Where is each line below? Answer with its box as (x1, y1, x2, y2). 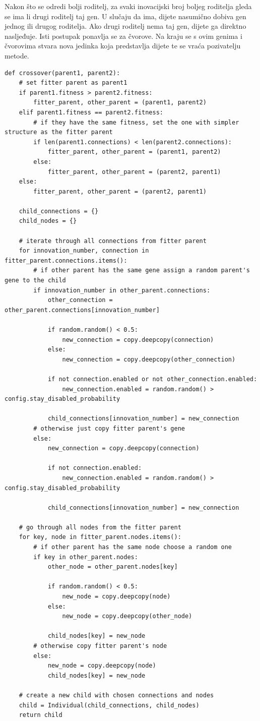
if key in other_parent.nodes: (33, 553, 138, 561)
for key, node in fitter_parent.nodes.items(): (19, 533, 181, 541)
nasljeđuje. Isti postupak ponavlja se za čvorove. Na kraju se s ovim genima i (5, 30, 242, 41)
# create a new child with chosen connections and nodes (19, 691, 214, 699)
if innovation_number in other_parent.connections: (33, 286, 211, 294)
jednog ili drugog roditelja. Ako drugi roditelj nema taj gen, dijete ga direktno (5, 21, 246, 31)
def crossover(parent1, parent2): (5, 69, 120, 77)
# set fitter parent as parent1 (19, 79, 127, 87)
